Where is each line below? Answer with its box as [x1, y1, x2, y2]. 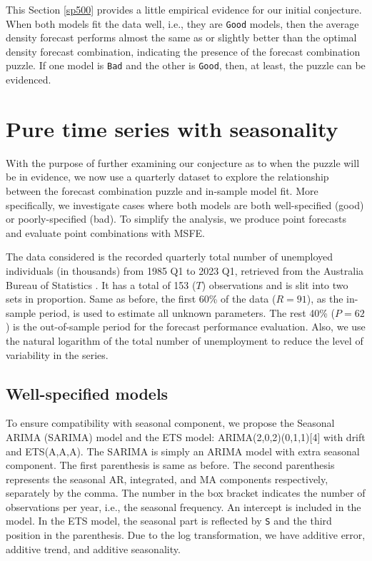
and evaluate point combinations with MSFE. [6, 225, 205, 240]
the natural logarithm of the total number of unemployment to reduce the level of [6, 333, 363, 348]
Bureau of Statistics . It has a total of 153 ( [6, 277, 196, 292]
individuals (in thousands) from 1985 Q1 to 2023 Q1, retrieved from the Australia [6, 263, 364, 278]
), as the [306, 291, 343, 306]
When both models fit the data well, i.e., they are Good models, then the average [6, 16, 359, 31]
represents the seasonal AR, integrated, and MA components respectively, [6, 471, 328, 486]
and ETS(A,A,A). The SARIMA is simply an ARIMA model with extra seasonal [6, 443, 360, 458]
